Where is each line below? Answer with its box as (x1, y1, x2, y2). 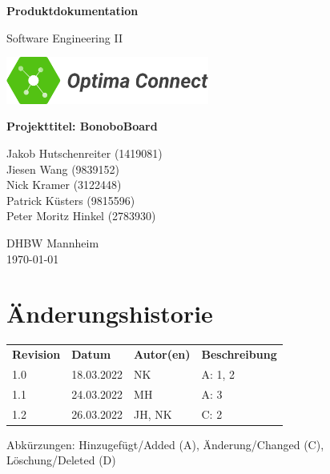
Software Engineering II (6, 29, 123, 46)
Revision (12, 346, 61, 362)
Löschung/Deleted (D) (6, 452, 116, 468)
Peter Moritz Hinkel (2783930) (6, 207, 156, 224)
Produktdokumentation (6, 2, 139, 18)
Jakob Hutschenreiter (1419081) (6, 144, 163, 161)
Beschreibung (201, 346, 277, 362)
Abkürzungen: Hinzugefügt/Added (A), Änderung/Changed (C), (6, 436, 324, 452)
